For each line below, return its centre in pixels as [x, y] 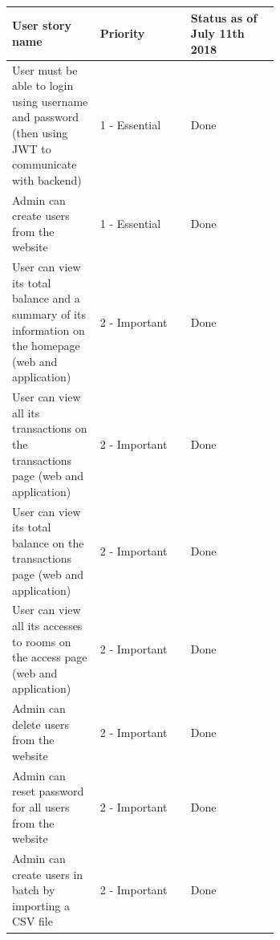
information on [49, 330]
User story [42, 25]
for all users [41, 807]
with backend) [47, 179]
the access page [50, 657]
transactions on [50, 428]
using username [50, 101]
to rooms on [42, 641]
